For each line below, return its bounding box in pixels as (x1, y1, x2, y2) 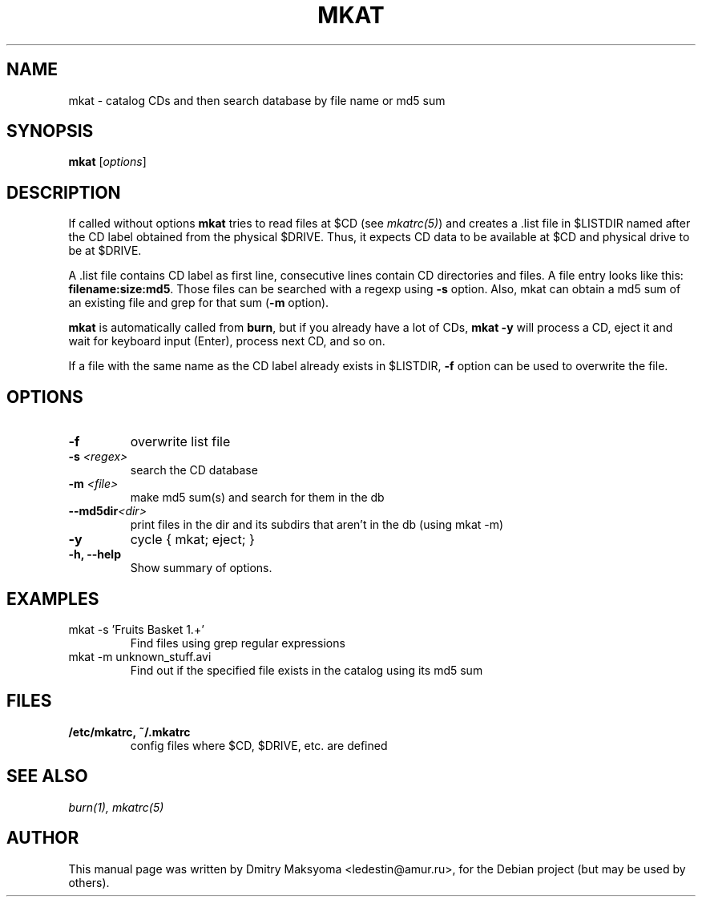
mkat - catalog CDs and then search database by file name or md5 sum (68, 93, 446, 107)
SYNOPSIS (6, 121, 94, 142)
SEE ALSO (6, 766, 88, 787)
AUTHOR (6, 828, 79, 849)
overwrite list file (130, 433, 231, 450)
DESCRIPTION (6, 182, 121, 203)
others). (68, 875, 110, 889)
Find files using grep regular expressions (130, 635, 345, 650)
